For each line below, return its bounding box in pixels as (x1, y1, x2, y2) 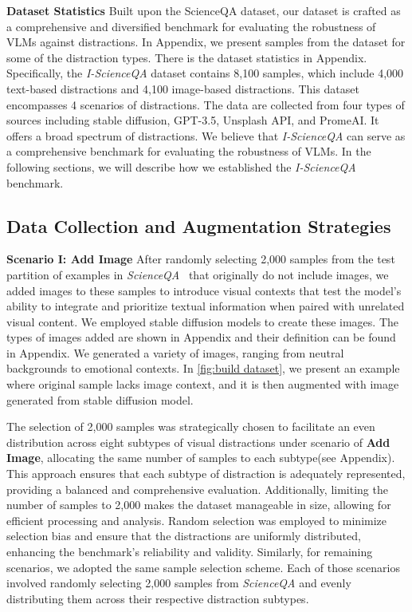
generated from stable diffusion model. (6, 391, 194, 408)
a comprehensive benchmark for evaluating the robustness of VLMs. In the (6, 143, 371, 160)
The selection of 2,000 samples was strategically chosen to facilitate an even (6, 418, 375, 435)
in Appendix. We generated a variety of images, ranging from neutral (6, 344, 344, 361)
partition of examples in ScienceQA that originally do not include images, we (6, 266, 389, 282)
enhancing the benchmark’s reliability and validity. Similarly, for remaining (6, 543, 373, 560)
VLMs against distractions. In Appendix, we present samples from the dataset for (6, 34, 406, 50)
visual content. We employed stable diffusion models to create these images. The (6, 313, 398, 330)
